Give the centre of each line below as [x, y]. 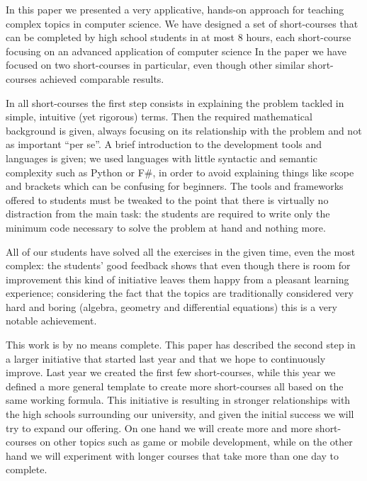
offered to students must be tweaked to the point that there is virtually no [167, 199]
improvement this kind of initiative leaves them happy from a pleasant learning [177, 279]
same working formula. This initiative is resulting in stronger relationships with [178, 400]
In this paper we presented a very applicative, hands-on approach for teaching [175, 9]
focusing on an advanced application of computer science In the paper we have [176, 51]
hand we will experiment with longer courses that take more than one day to [173, 455]
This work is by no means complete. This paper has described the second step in [181, 345]
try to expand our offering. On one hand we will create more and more [159, 428]
